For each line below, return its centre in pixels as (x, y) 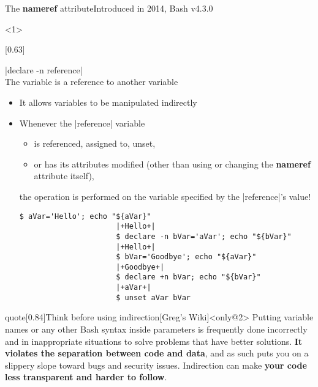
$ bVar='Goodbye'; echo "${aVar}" (186, 257)
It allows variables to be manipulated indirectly (108, 102)
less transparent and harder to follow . (86, 377)
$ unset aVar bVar (153, 297)
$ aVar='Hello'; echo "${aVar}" (85, 216)
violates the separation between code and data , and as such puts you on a (157, 353)
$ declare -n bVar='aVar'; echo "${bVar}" (204, 236)
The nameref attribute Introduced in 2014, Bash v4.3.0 (109, 8)
